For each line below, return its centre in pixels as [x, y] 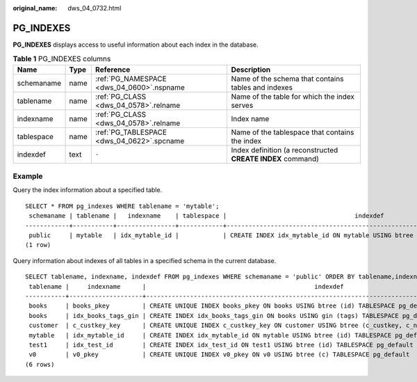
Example [28, 176]
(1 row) [38, 245]
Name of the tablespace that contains [293, 132]
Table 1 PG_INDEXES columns [62, 59]
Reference [113, 70]
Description [251, 70]
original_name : [35, 8]
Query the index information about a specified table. [88, 190]
